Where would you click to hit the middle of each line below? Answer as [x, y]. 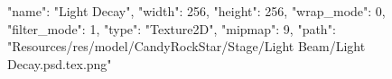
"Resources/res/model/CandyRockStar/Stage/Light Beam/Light [187, 46]
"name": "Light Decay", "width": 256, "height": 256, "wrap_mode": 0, [196, 11]
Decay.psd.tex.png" [60, 63]
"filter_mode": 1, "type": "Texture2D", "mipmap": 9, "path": [172, 28]
